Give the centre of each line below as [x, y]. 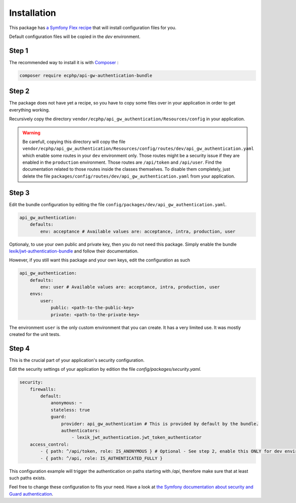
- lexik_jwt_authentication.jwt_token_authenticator [137, 437]
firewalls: [43, 389]
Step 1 [19, 51]
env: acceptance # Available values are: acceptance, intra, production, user [138, 231]
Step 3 [19, 193]
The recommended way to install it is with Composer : [64, 62]
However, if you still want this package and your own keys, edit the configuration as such [99, 260]
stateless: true [70, 410]
